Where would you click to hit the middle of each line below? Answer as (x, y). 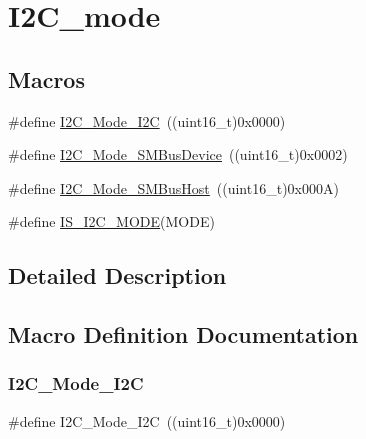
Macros (46, 78)
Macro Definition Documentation (183, 334)
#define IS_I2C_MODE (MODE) (111, 221)
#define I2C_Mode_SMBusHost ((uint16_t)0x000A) (173, 187)
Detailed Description (117, 275)
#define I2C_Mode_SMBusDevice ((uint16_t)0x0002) (178, 154)
